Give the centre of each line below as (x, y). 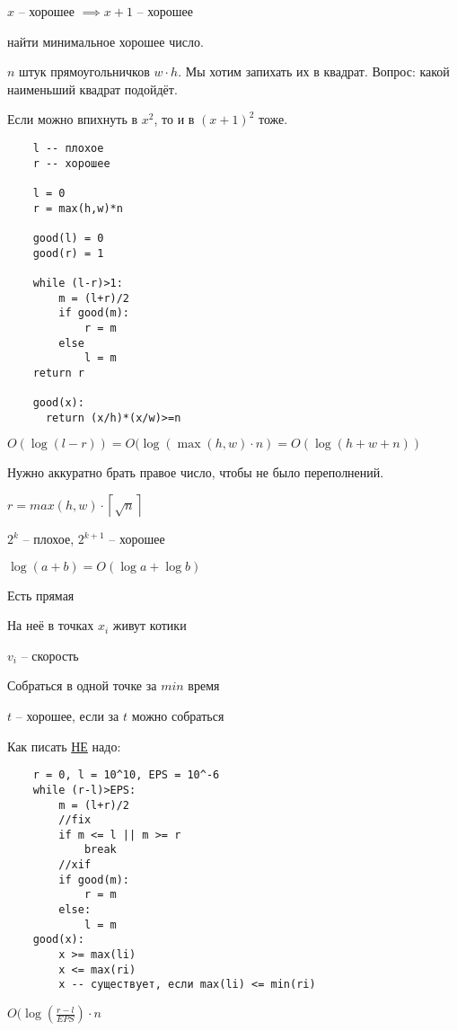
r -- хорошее (71, 163)
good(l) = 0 (68, 238)
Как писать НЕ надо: (64, 746)
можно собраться (178, 715)
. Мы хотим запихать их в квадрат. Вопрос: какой (314, 71)
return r (58, 373)
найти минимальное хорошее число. (105, 41)
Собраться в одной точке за (82, 685)
